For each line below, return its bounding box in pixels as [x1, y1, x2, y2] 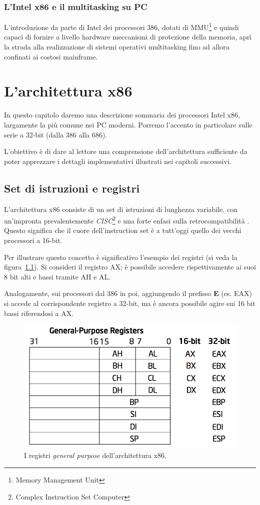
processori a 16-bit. [4, 234, 62, 245]
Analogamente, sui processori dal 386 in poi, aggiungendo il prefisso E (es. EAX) [4, 288, 252, 298]
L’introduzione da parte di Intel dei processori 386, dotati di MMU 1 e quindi [4, 20, 239, 32]
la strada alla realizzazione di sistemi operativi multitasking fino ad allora [4, 41, 229, 52]
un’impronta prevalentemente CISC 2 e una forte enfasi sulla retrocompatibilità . [4, 214, 249, 225]
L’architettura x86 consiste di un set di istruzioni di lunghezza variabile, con [4, 203, 237, 214]
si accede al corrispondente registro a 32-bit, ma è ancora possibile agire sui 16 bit [4, 297, 255, 308]
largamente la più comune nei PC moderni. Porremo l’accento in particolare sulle [4, 119, 252, 129]
